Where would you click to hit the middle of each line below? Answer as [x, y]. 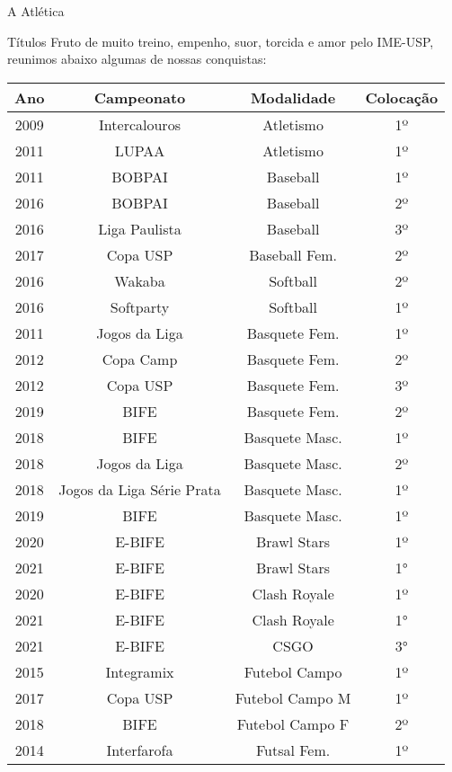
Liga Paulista [140, 228]
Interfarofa [140, 750]
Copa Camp [140, 359]
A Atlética [36, 11]
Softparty [140, 306]
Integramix [140, 671]
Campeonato [140, 97]
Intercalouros [140, 124]
